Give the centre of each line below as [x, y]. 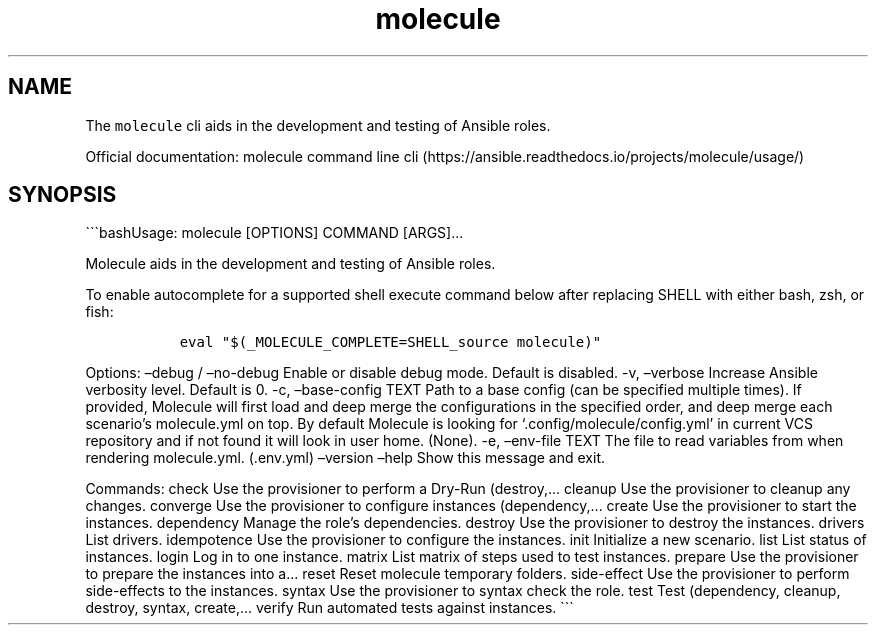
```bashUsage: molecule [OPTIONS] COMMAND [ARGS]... [274, 233]
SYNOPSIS [62, 195]
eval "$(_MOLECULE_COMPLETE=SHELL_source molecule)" [390, 342]
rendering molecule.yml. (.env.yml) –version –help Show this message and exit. [345, 458]
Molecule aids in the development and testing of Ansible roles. [290, 264]
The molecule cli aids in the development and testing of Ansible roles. [318, 125]
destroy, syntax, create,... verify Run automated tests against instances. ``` [329, 608]
